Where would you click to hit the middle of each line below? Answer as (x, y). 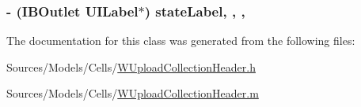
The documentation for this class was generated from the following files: (181, 41)
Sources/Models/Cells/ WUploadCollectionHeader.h (131, 66)
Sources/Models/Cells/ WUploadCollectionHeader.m (133, 93)
